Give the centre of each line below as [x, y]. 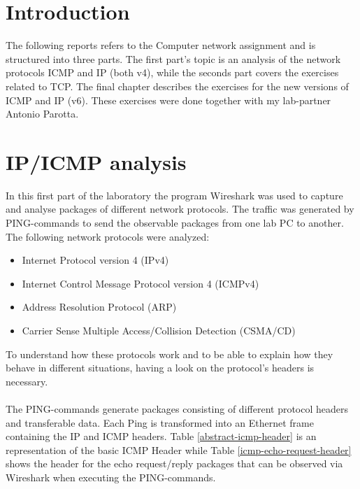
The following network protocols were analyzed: [108, 236]
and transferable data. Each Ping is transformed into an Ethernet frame [160, 422]
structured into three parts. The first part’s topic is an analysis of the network [173, 58]
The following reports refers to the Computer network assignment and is [161, 45]
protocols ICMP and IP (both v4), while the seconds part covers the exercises [172, 72]
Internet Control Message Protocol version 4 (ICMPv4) [141, 283]
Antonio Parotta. [42, 114]
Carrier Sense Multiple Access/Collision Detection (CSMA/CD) [159, 330]
